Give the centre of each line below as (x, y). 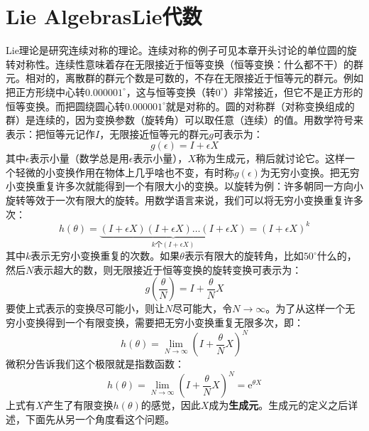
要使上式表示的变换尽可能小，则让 (85, 308)
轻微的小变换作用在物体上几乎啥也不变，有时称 (125, 172)
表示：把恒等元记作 (50, 133)
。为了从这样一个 (305, 308)
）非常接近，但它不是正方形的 (293, 91)
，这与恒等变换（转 (171, 91)
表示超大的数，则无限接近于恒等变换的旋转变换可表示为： (168, 269)
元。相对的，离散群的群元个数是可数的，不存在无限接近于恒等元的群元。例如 (184, 78)
